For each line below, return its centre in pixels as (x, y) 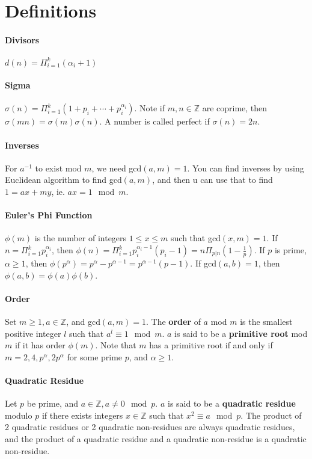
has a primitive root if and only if (211, 345)
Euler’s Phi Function (49, 215)
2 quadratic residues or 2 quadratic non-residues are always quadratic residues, (150, 427)
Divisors (22, 39)
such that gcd (196, 238)
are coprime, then (235, 108)
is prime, (290, 250)
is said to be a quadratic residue (231, 403)
